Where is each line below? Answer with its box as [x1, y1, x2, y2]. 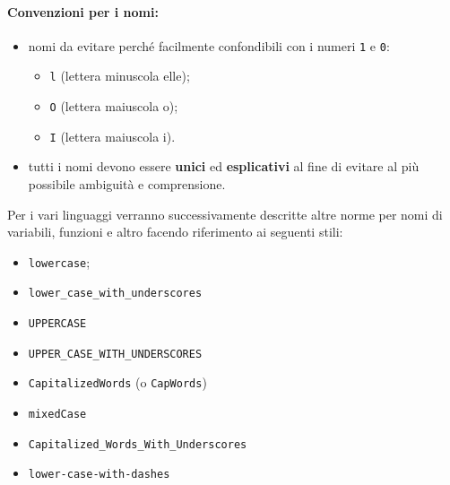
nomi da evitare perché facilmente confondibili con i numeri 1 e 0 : [28, 36, 390, 55]
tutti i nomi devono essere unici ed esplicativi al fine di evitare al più [28, 157, 420, 176]
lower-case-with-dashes [28, 468, 170, 481]
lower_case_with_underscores [28, 287, 203, 300]
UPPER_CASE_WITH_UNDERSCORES [28, 347, 203, 360]
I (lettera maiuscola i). [49, 126, 176, 145]
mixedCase [28, 408, 87, 421]
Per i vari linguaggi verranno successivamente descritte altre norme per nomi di [7, 204, 443, 223]
